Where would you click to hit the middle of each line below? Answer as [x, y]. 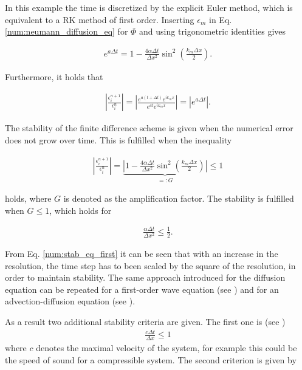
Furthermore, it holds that [54, 76]
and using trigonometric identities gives [213, 31]
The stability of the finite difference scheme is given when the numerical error [149, 128]
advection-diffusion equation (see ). [70, 301]
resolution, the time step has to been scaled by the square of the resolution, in [150, 265]
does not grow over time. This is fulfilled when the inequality [118, 140]
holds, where [28, 198]
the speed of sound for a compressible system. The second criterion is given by [151, 359]
